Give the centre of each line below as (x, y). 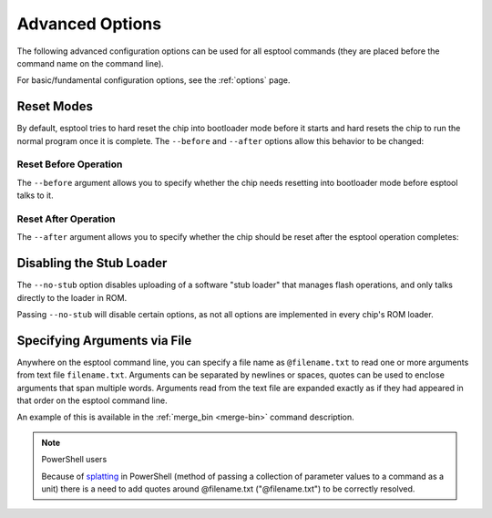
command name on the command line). (90, 63)
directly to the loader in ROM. (72, 297)
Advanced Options (89, 24)
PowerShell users (74, 460)
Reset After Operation (66, 219)
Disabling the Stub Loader (92, 263)
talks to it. (35, 195)
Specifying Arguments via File (104, 341)
